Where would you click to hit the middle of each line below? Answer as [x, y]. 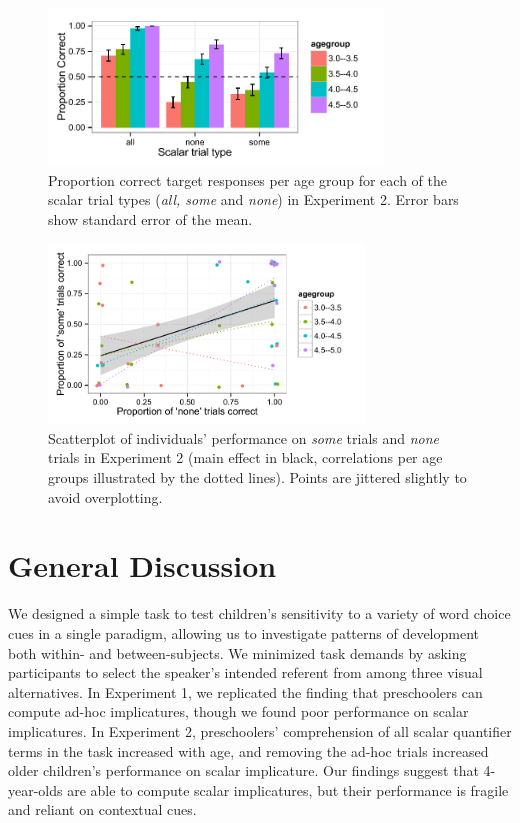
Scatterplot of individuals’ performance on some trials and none [244, 437]
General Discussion [142, 565]
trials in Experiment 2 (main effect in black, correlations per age [245, 457]
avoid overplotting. [105, 496]
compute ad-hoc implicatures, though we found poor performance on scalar [238, 711]
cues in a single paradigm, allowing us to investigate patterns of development [244, 632]
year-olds [35, 789]
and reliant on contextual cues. [102, 809]
